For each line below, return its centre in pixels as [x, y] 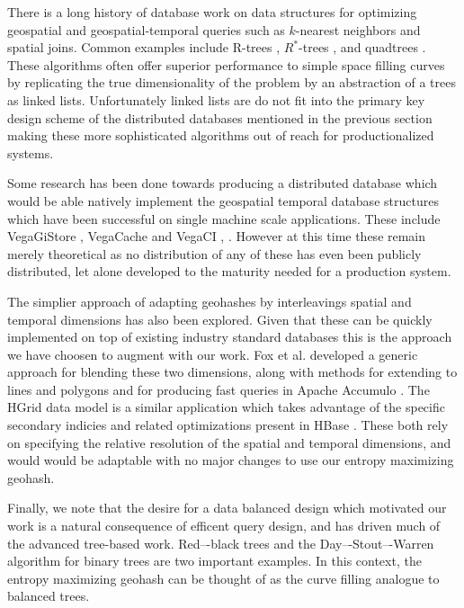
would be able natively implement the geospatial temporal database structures [223, 200]
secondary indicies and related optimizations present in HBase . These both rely [228, 425]
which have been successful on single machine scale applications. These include [224, 218]
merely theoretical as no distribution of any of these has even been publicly [214, 253]
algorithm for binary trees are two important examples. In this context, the [214, 561]
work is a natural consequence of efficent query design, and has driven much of [224, 526]
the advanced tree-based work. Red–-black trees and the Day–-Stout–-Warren [221, 543]
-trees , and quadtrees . [362, 47]
